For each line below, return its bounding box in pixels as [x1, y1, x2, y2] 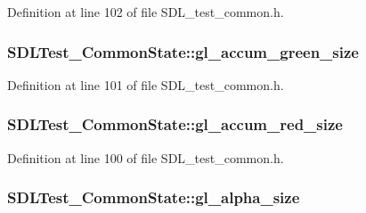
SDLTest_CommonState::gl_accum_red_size [7, 113, 343, 135]
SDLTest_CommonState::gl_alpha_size [7, 186, 300, 209]
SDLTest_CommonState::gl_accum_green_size [7, 40, 359, 62]
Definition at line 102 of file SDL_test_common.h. [7, 3, 284, 20]
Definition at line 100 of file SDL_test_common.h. [7, 148, 284, 167]
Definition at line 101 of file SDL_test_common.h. [7, 75, 284, 94]
